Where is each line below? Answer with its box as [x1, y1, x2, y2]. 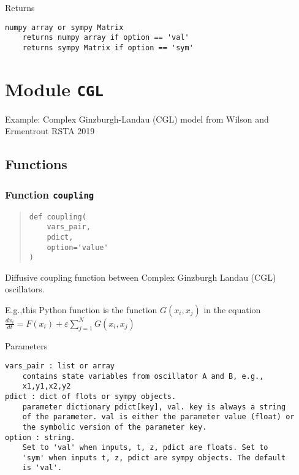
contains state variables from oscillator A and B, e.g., [22, 371, 264, 381]
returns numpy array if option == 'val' [22, 33, 189, 42]
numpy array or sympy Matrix [5, 23, 124, 32]
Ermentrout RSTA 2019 [5, 124, 95, 137]
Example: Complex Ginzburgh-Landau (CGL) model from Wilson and [5, 112, 269, 125]
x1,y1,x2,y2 [22, 382, 71, 391]
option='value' [47, 243, 108, 252]
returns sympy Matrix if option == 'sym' [22, 43, 194, 52]
